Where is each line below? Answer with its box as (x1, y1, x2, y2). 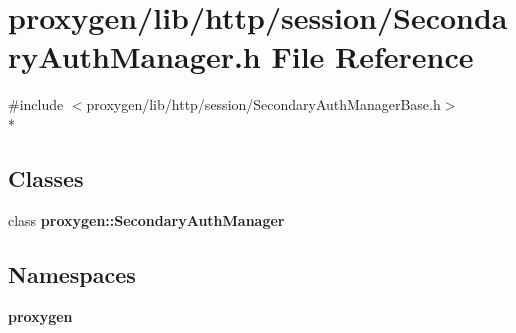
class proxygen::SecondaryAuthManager (8, 209, 285, 230)
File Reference (271, 36, 474, 77)
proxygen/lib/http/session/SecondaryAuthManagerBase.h (86, 94, 441, 115)
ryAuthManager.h (8, 36, 261, 77)
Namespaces (8, 258, 136, 289)
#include (8, 94, 64, 115)
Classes (8, 162, 84, 193)
